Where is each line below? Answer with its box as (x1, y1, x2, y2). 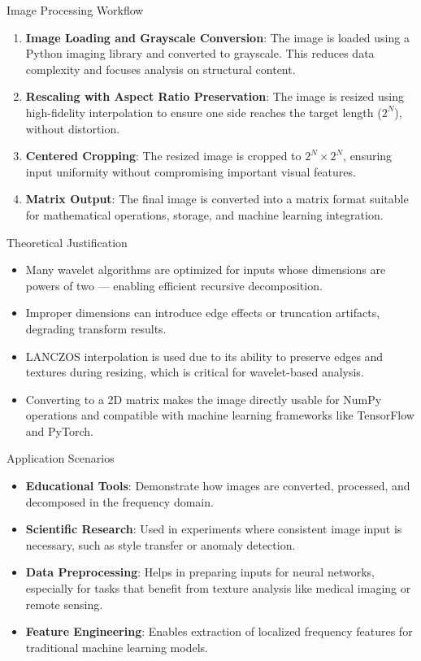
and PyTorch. (25, 422, 93, 439)
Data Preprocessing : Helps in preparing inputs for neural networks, (25, 563, 375, 581)
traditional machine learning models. (25, 638, 208, 655)
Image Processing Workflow (7, 2, 144, 18)
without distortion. (25, 120, 120, 137)
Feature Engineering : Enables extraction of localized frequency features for (25, 623, 413, 640)
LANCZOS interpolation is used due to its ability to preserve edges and (25, 347, 384, 364)
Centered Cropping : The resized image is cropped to (25, 147, 302, 164)
